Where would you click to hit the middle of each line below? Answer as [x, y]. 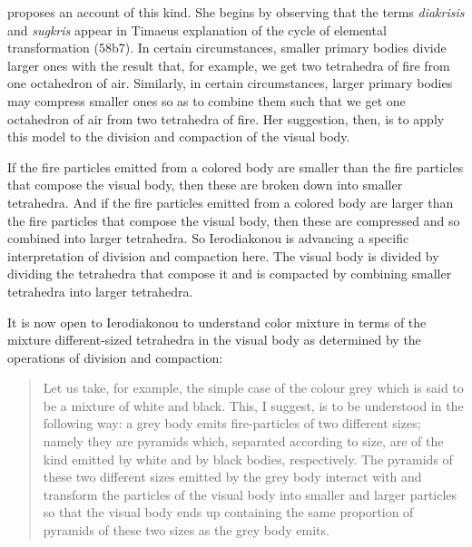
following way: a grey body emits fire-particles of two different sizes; [232, 423]
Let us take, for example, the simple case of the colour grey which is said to [253, 388]
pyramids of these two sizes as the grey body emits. [186, 530]
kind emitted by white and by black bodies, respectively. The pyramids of [248, 459]
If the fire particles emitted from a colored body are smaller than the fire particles [236, 166]
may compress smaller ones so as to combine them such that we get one [206, 100]
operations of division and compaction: [115, 357]
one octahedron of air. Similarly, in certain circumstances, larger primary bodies [230, 83]
